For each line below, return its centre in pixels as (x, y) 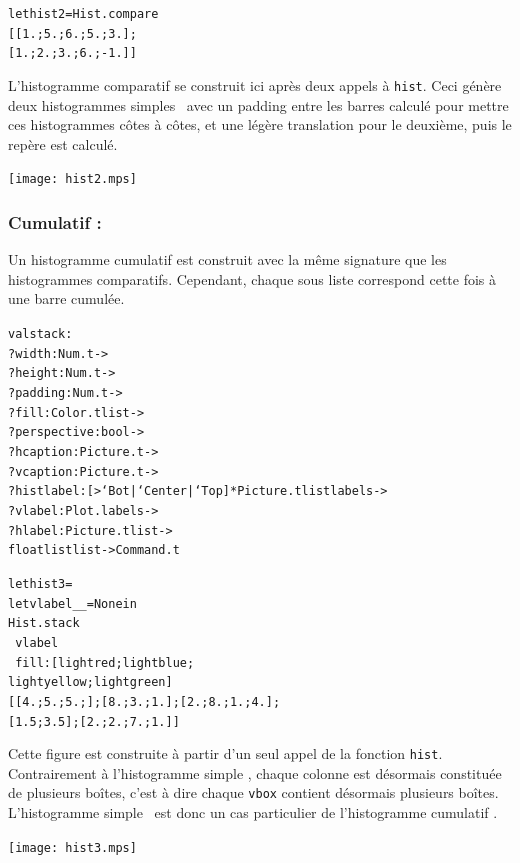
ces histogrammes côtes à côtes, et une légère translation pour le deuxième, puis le (260, 124)
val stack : (40, 334)
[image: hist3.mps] (72, 847)
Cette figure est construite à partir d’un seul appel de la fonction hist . (225, 753)
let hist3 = (40, 583)
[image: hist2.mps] (72, 179)
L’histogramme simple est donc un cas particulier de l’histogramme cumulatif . (253, 812)
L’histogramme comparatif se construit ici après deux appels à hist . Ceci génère (255, 84)
